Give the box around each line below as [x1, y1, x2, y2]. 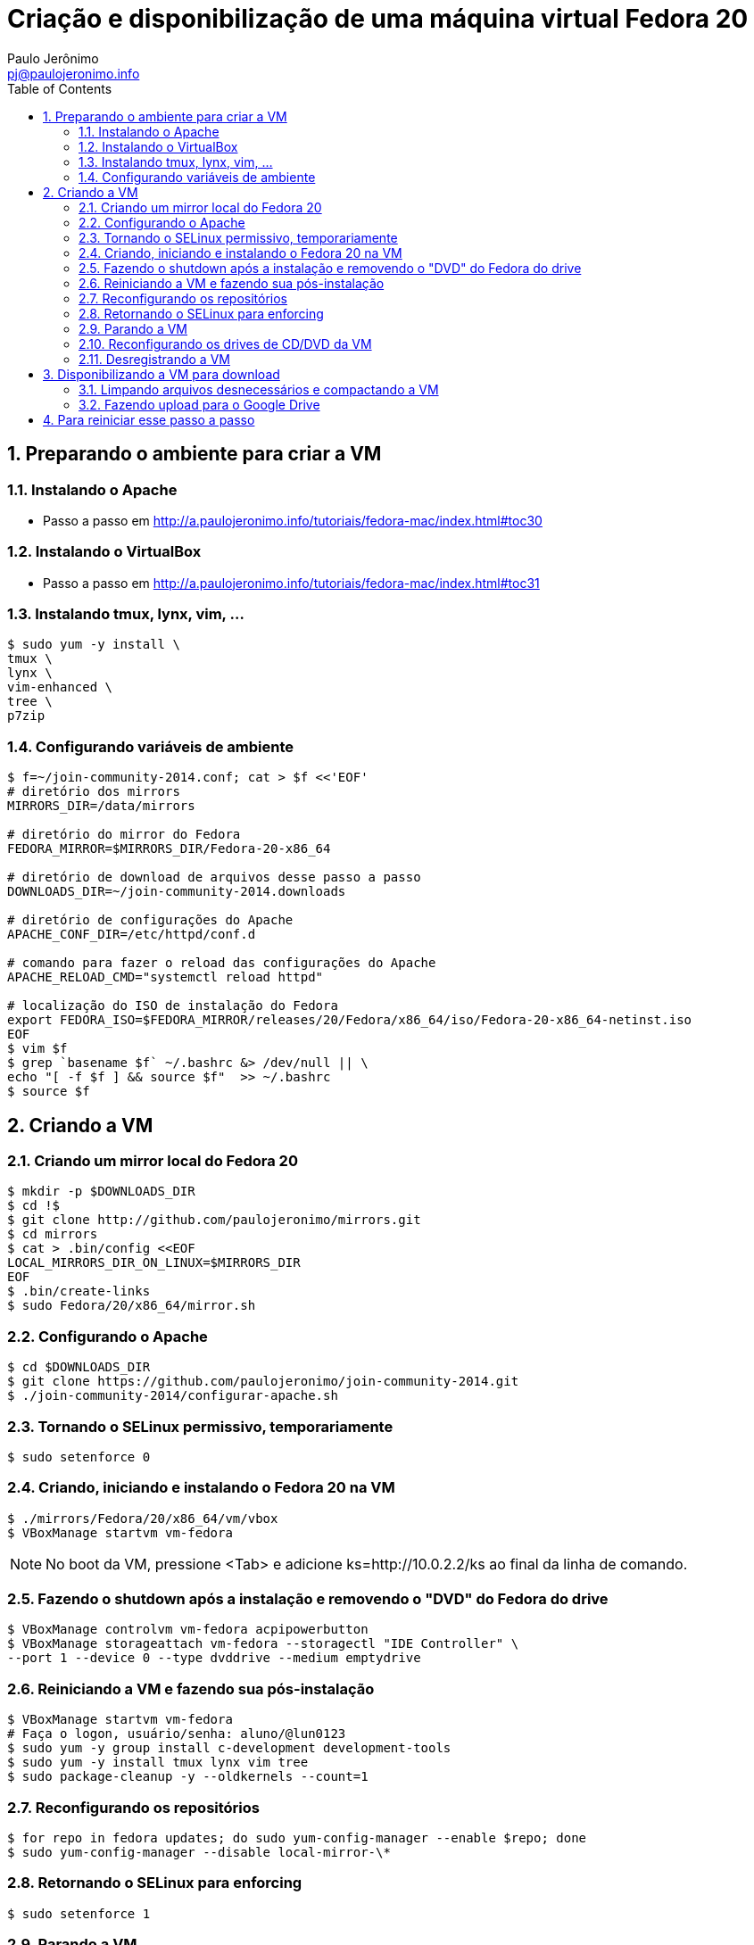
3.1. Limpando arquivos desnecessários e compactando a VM [79, 381, 439, 397]
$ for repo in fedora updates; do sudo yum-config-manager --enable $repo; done [7, 1830, 587, 1845]
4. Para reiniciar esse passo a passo [43, 411, 255, 427]
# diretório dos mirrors [7, 784, 180, 799]
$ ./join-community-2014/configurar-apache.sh [7, 1388, 338, 1403]
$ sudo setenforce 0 [7, 1449, 151, 1464]
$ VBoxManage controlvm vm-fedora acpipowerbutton [7, 1622, 369, 1637]
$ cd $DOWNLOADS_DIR [7, 1360, 151, 1375]
